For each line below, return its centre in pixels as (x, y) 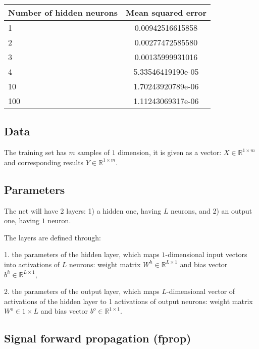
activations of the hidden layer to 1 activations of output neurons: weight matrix (128, 301)
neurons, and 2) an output (212, 210)
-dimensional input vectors (206, 254)
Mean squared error (166, 12)
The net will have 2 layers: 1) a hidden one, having (83, 210)
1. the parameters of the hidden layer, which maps (82, 254)
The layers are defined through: (53, 237)
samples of (94, 152)
